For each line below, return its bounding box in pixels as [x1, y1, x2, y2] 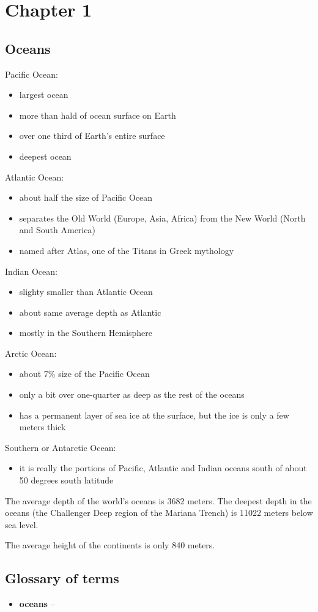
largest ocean [19, 88, 68, 101]
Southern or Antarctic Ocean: [5, 441, 116, 453]
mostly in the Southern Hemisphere [19, 326, 153, 339]
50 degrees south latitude [19, 474, 114, 487]
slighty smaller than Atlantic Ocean [19, 285, 153, 298]
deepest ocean [19, 149, 72, 162]
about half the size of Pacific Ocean [19, 191, 153, 204]
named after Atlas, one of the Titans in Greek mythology [19, 244, 234, 256]
